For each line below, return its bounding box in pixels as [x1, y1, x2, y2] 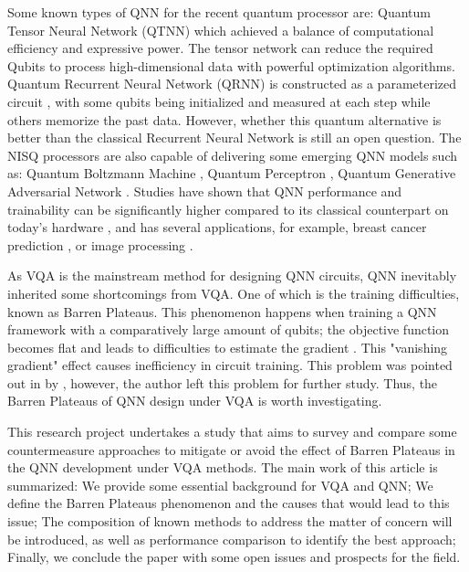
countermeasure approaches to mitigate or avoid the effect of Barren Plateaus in [7, 440, 455, 459]
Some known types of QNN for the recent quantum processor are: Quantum [7, 3, 431, 21]
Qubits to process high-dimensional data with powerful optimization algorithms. [7, 56, 455, 75]
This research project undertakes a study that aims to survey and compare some [7, 422, 457, 441]
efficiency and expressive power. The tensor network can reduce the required [7, 38, 433, 58]
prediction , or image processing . [7, 235, 193, 254]
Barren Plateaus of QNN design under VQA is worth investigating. [7, 391, 382, 410]
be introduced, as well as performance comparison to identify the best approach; [7, 529, 456, 548]
